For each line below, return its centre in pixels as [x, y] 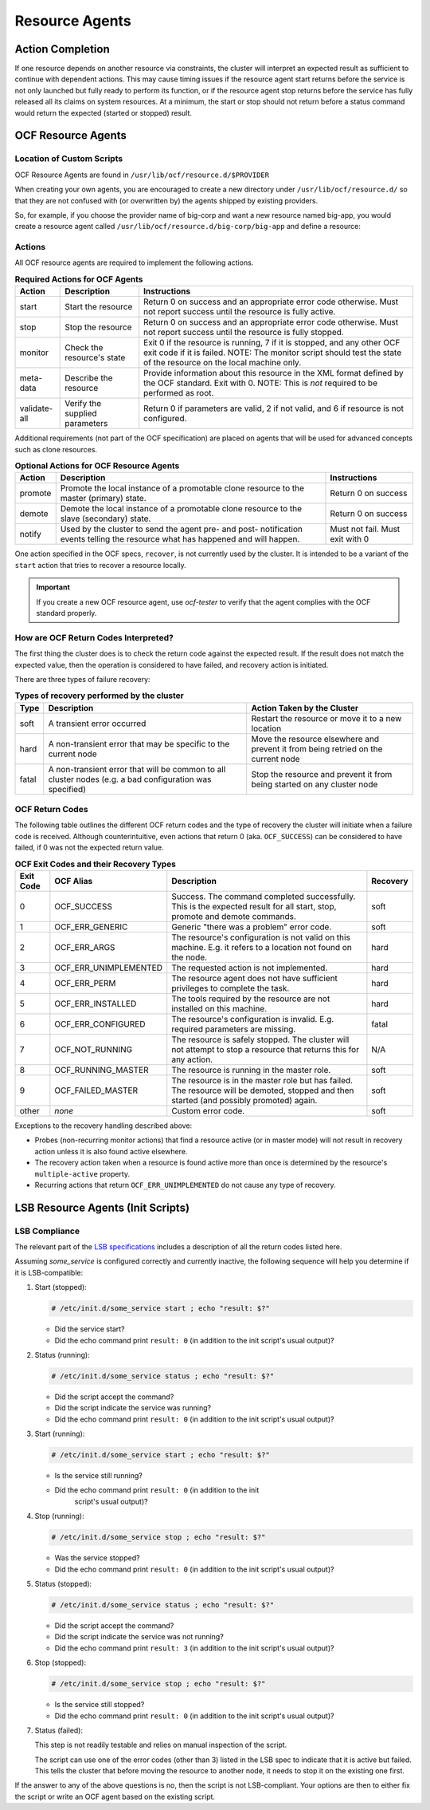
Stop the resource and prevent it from [322, 774]
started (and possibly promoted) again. [244, 1100]
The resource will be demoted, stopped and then [263, 1090]
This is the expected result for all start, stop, [254, 906]
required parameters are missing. [234, 1029]
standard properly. [66, 613]
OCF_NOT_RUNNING [94, 1049]
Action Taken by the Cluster [305, 708]
